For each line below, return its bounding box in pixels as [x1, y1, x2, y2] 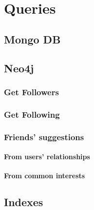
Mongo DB [4, 31, 61, 46]
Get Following [4, 108, 60, 120]
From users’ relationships [4, 151, 90, 162]
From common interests [4, 170, 85, 181]
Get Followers [4, 85, 59, 98]
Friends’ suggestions [4, 130, 84, 143]
